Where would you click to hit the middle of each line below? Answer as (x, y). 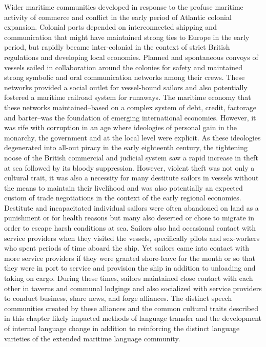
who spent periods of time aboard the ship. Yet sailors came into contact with (127, 248)
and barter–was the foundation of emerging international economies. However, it (130, 117)
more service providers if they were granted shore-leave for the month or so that (130, 258)
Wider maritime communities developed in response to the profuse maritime (124, 7)
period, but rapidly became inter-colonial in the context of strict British (117, 47)
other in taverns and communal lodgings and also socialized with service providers (133, 288)
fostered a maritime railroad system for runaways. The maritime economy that (128, 97)
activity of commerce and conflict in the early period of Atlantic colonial (118, 17)
